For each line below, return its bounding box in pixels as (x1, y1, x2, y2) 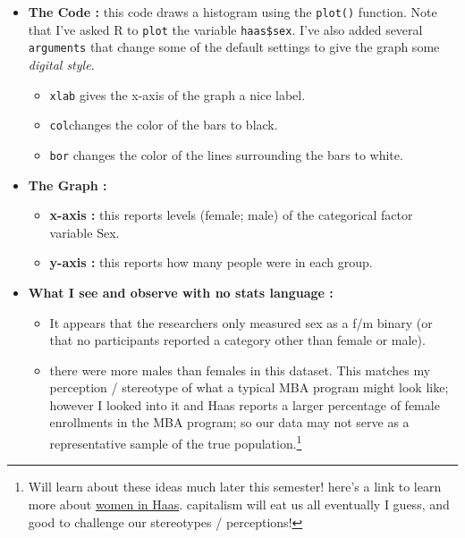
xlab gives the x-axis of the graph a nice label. (49, 85, 306, 104)
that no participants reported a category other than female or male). (49, 331, 426, 349)
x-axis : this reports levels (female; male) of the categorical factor (49, 206, 413, 224)
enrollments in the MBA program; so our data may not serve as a (49, 413, 410, 432)
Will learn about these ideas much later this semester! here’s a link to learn (28, 477, 442, 496)
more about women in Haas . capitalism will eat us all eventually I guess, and (28, 494, 450, 513)
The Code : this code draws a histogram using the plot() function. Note (28, 3, 437, 21)
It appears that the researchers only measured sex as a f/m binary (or (49, 313, 433, 332)
